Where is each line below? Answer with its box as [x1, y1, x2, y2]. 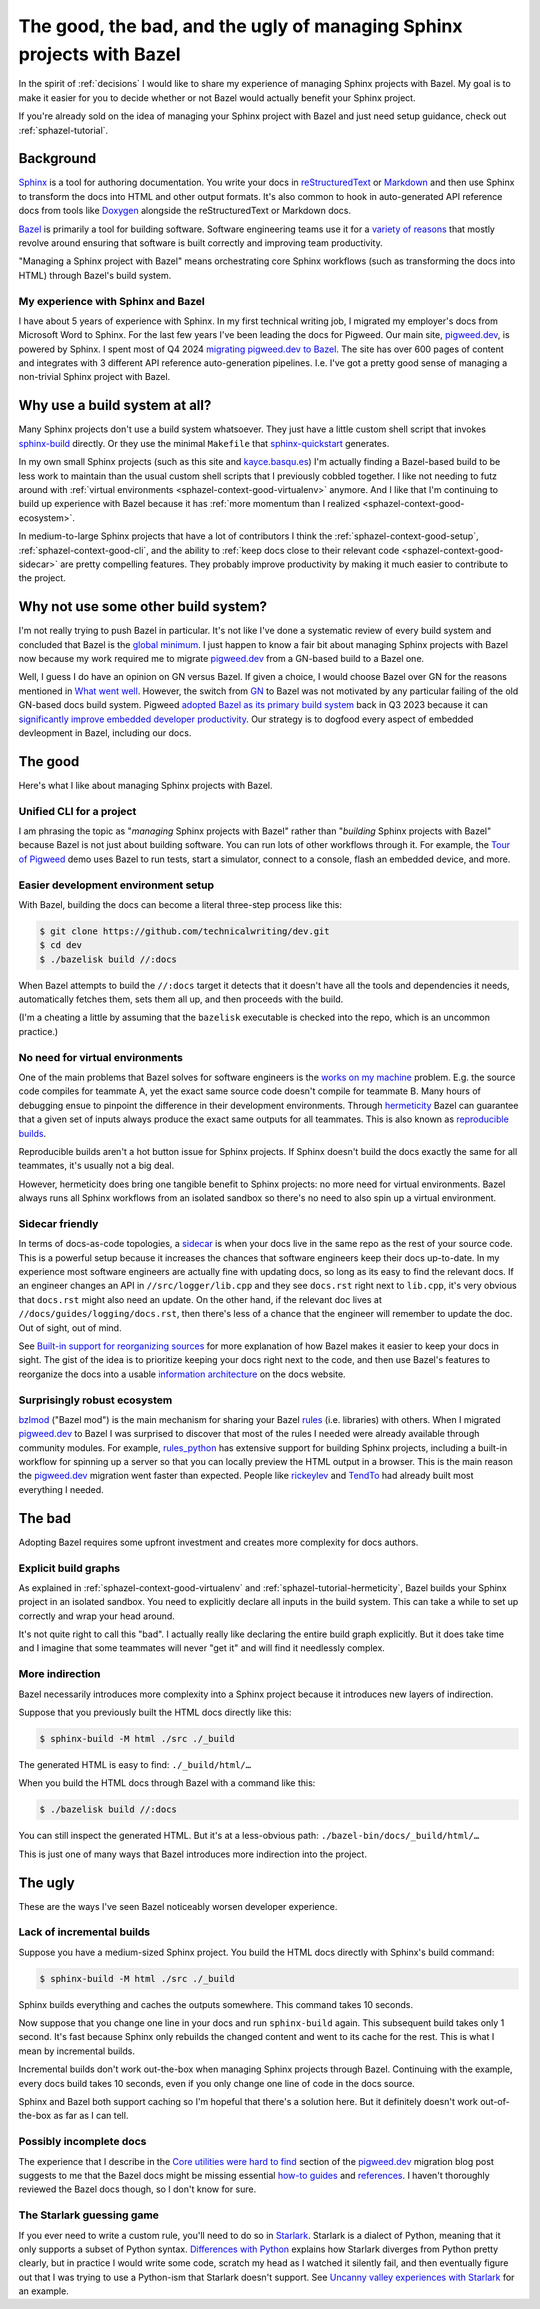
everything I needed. [18, 1483, 104, 1495]
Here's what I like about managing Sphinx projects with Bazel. [18, 779, 273, 791]
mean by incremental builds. [18, 2045, 135, 2057]
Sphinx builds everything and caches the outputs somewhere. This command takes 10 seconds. [18, 1998, 414, 2010]
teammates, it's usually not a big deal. [18, 1160, 175, 1172]
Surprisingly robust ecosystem [18, 1393, 173, 1407]
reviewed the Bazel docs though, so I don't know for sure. [18, 2183, 257, 2195]
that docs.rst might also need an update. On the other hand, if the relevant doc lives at [18, 1293, 382, 1305]
